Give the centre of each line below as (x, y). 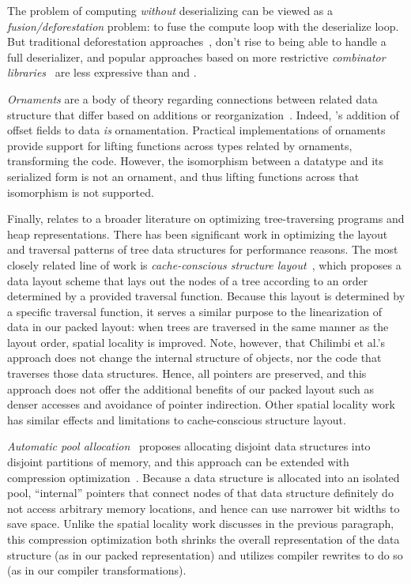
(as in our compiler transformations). (97, 570)
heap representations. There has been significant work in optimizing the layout (198, 234)
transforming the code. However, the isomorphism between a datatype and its (196, 161)
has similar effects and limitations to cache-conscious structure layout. (177, 419)
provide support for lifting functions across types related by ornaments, (180, 145)
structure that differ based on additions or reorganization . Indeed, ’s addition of (203, 114)
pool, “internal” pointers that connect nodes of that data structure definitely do (200, 493)
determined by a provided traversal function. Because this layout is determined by (206, 296)
